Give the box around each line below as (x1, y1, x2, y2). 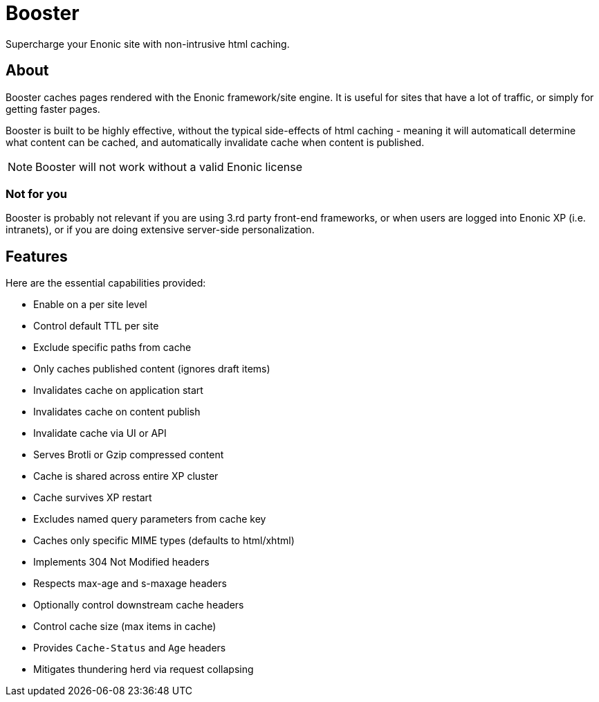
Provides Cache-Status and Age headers (33, 642, 226, 654)
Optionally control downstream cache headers (33, 599, 244, 611)
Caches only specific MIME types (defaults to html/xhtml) (33, 534, 295, 547)
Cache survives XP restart (33, 492, 152, 504)
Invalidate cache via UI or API (33, 427, 167, 440)
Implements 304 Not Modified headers (33, 556, 210, 568)
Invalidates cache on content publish (33, 406, 201, 418)
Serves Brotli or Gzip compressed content (33, 449, 224, 461)
